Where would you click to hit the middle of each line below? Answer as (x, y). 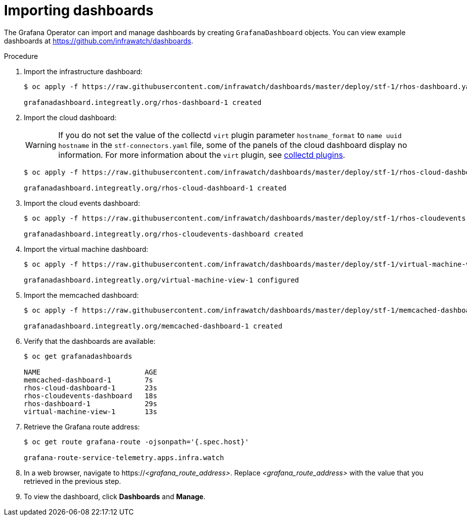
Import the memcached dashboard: (81, 295)
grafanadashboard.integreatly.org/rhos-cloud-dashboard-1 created (155, 188)
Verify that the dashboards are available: (90, 341)
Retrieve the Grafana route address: (82, 426)
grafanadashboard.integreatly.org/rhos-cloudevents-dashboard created (163, 234)
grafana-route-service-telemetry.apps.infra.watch (124, 457)
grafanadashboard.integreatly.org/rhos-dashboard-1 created (143, 102)
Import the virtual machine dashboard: (86, 249)
